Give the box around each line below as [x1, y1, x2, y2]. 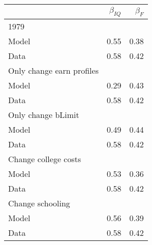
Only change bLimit [8, 109, 79, 121]
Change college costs [8, 153, 81, 165]
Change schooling [8, 197, 70, 209]
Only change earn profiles [8, 65, 99, 77]
